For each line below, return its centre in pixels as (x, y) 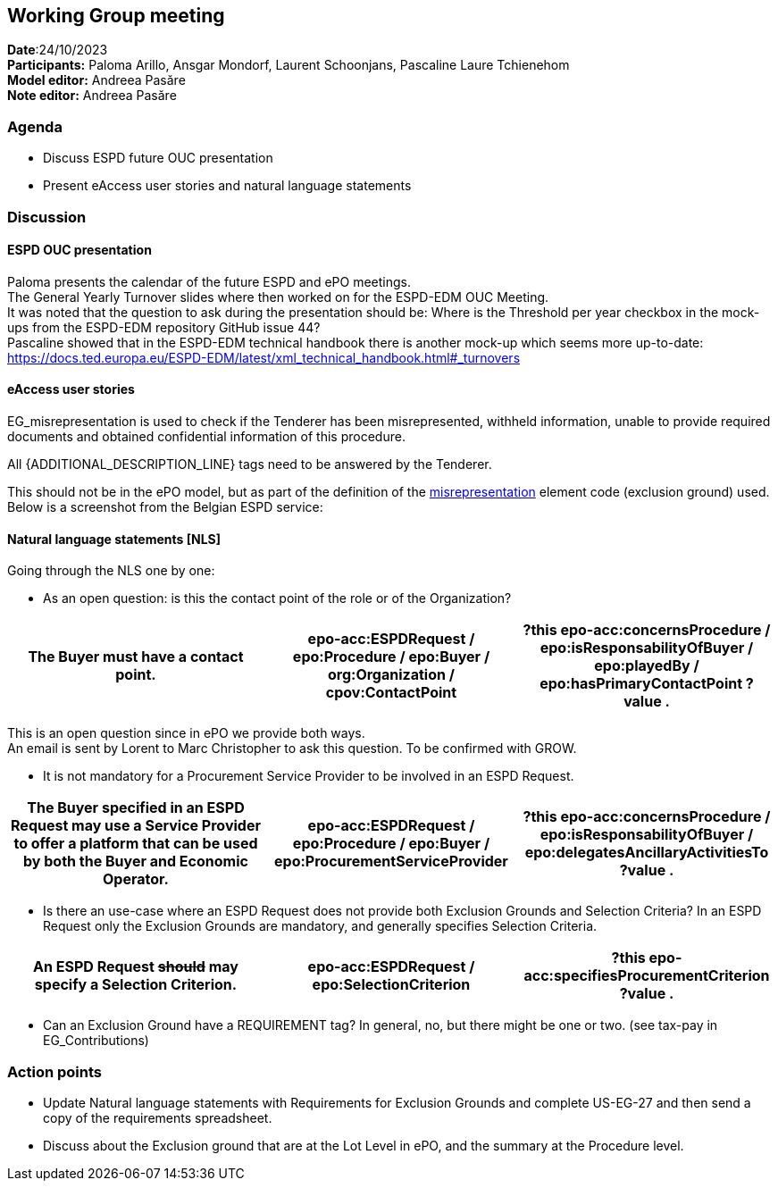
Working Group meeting (116, 16)
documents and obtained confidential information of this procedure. (206, 436)
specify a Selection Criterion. (136, 985)
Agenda (35, 126)
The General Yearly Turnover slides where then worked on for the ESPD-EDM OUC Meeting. (278, 297)
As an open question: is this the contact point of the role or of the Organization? (277, 598)
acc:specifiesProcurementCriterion (647, 976)
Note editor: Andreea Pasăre (92, 96)
